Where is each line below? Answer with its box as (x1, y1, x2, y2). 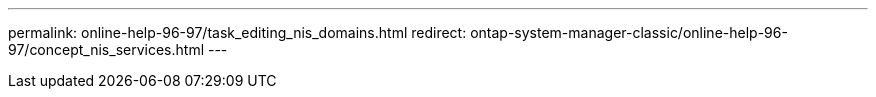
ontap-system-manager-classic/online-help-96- (470, 24, 788, 41)
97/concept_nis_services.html (8, 41, 205, 58)
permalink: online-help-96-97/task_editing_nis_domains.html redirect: (8, 24, 467, 41)
